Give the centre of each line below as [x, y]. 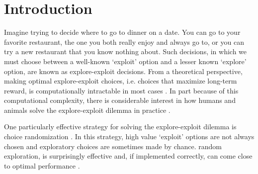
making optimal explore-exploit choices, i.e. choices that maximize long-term [121, 81]
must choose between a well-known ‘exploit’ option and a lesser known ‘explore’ [125, 61]
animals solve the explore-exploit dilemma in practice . [87, 110]
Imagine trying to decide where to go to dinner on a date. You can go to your [122, 32]
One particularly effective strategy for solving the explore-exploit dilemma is [120, 127]
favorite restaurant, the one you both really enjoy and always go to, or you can [124, 42]
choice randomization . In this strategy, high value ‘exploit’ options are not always [129, 136]
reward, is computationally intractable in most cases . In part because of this [121, 90]
